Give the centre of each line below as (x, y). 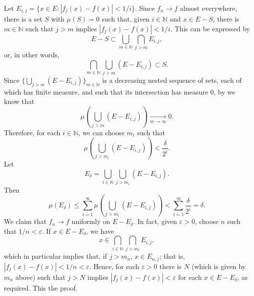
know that (19, 101)
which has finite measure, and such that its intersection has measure (106, 91)
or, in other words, (32, 54)
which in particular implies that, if (55, 256)
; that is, (172, 256)
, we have (100, 231)
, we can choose (101, 132)
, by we (224, 91)
